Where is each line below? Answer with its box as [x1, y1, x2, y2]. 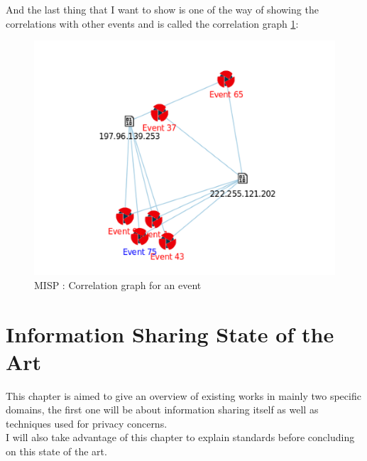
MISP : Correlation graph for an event [34, 277, 202, 292]
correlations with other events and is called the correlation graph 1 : [6, 16, 299, 31]
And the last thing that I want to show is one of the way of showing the [6, 2, 319, 16]
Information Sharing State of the [6, 319, 334, 348]
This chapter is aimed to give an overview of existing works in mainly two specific [6, 388, 361, 403]
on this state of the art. [6, 444, 107, 459]
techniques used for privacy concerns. [6, 416, 168, 430]
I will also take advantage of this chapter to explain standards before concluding [6, 430, 355, 445]
